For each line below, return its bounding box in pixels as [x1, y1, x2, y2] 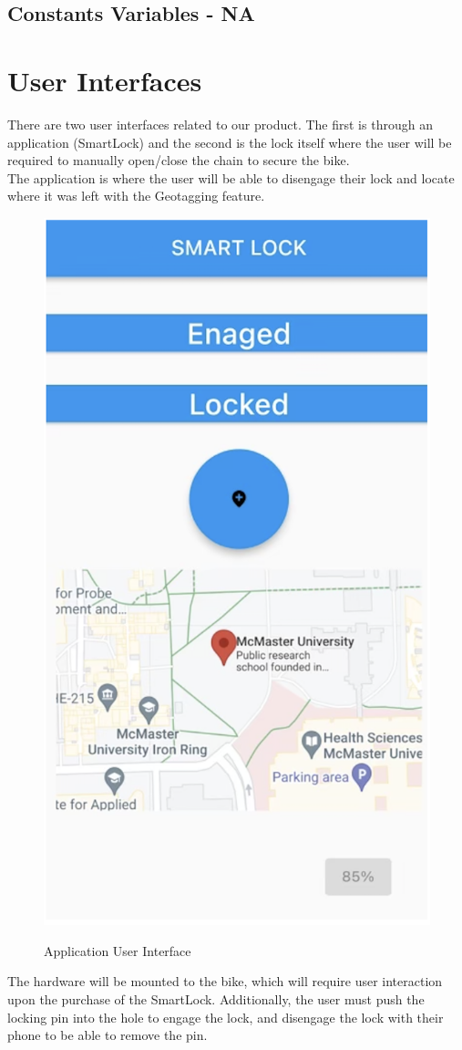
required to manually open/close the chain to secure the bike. [7, 151, 350, 170]
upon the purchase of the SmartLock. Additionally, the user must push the [7, 989, 425, 1008]
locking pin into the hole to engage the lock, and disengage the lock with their [7, 1007, 444, 1026]
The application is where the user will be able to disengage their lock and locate [7, 168, 455, 187]
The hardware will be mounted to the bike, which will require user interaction [7, 972, 443, 991]
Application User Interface [44, 941, 191, 960]
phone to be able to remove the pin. [7, 1025, 208, 1045]
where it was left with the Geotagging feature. [7, 186, 265, 205]
